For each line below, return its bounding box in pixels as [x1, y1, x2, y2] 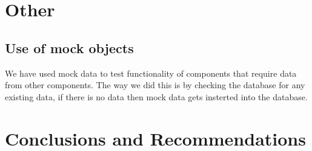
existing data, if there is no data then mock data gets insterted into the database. [5, 90, 308, 103]
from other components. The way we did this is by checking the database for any [5, 79, 305, 91]
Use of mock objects [5, 38, 134, 57]
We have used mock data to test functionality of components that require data [5, 66, 297, 79]
